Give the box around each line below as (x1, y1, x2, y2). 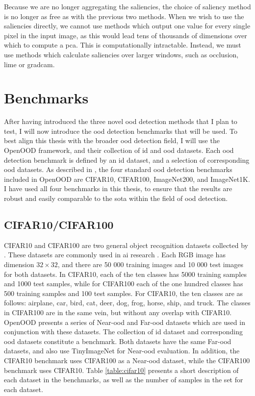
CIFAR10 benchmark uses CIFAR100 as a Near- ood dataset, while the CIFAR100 (4, 355, 250, 365)
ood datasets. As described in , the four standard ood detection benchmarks (4, 164, 232, 174)
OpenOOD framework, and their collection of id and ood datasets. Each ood (4, 145, 234, 155)
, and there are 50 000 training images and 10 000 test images (57, 259, 244, 270)
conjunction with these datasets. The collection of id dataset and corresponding (4, 326, 243, 337)
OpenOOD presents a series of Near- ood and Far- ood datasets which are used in (4, 317, 245, 327)
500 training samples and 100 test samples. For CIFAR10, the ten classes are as (4, 288, 243, 298)
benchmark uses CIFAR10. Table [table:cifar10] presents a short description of (4, 365, 239, 375)
